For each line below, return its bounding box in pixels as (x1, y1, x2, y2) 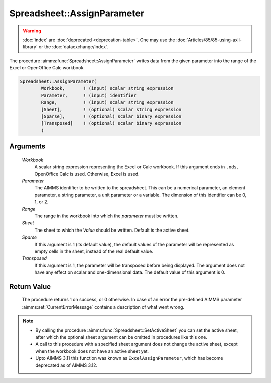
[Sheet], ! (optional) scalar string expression (41, 106, 182, 112)
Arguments (9, 142, 46, 151)
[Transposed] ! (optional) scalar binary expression (41, 121, 182, 126)
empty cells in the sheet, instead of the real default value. (34, 248, 153, 254)
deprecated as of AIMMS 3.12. (35, 362, 98, 368)
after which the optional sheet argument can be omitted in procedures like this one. (35, 334, 208, 340)
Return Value (9, 282, 51, 291)
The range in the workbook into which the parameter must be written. (34, 213, 179, 219)
